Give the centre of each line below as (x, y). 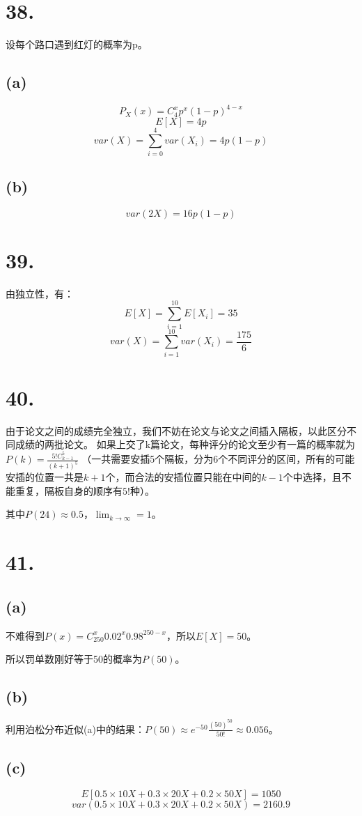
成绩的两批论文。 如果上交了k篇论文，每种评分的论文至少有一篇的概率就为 (185, 444)
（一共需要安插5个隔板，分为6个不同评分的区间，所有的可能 (218, 459)
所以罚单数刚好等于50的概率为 (74, 659)
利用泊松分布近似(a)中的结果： (75, 729)
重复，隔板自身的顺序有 (69, 490)
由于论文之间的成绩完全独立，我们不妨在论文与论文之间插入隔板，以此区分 (176, 430)
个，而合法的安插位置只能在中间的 (183, 477)
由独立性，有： (40, 293)
